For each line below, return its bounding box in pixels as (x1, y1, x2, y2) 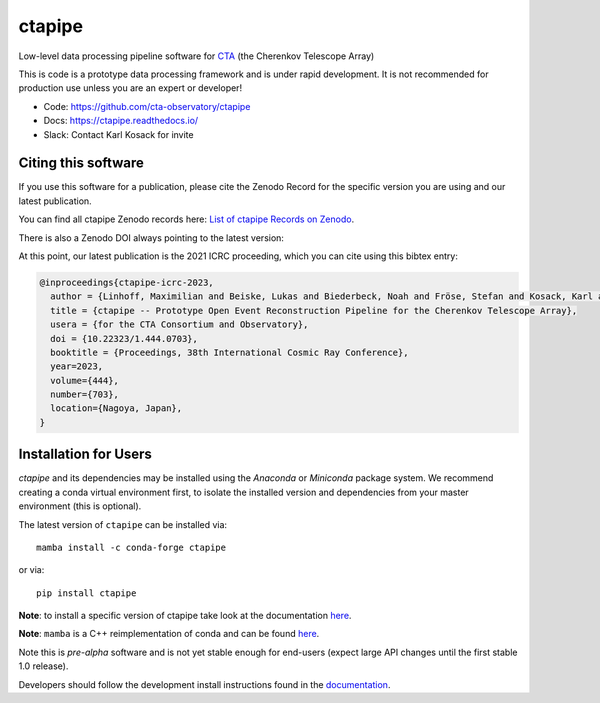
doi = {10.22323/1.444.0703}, (50, 333, 199, 344)
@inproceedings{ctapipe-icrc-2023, (39, 276, 214, 288)
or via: (18, 564, 45, 576)
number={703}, (50, 389, 120, 400)
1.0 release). (18, 660, 69, 672)
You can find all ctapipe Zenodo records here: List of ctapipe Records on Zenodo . (18, 213, 355, 225)
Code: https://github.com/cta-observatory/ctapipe (43, 100, 251, 112)
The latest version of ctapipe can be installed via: (18, 518, 228, 530)
